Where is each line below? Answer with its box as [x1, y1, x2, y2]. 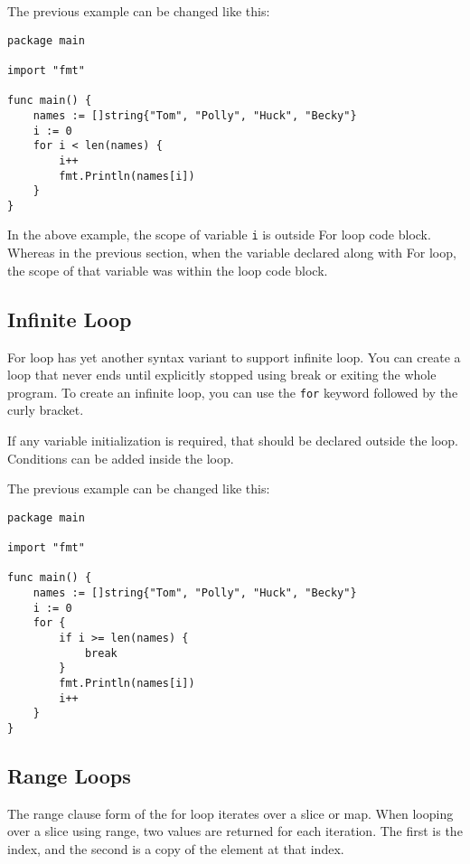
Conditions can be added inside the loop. [7, 448, 234, 467]
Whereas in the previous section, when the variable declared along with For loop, [7, 243, 456, 262]
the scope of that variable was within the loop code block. [7, 260, 328, 279]
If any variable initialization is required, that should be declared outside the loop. [7, 430, 458, 449]
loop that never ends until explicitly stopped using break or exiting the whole [7, 365, 437, 384]
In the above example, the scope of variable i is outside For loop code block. [7, 225, 431, 244]
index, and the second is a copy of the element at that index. [7, 839, 344, 858]
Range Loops [7, 761, 131, 789]
